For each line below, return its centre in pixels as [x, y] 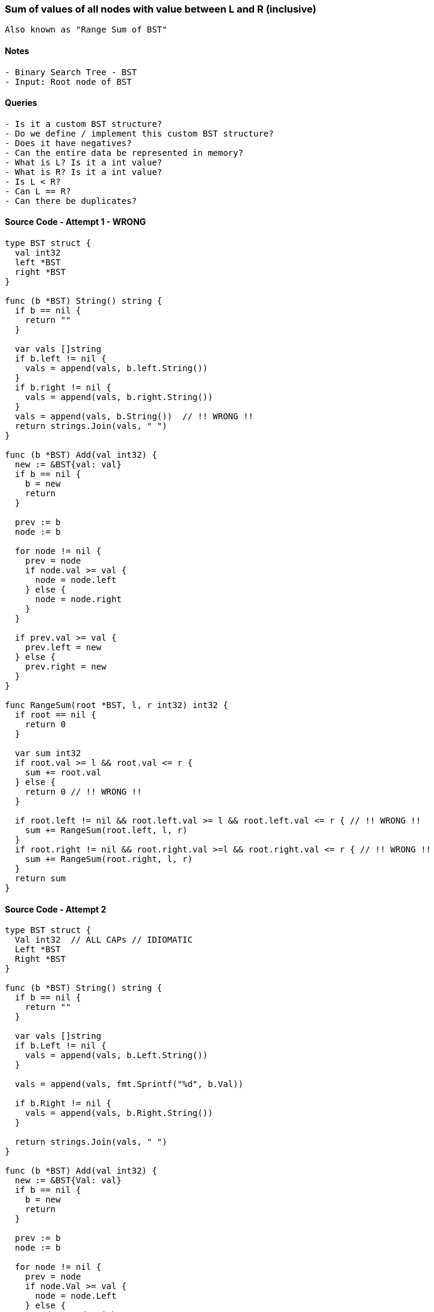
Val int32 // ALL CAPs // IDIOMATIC [104, 940]
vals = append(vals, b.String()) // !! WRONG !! [134, 417]
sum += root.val [63, 773]
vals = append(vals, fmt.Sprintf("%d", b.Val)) [129, 1084]
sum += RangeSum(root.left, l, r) [106, 830]
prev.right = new [66, 667]
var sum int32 [48, 753]
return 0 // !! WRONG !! [83, 792]
